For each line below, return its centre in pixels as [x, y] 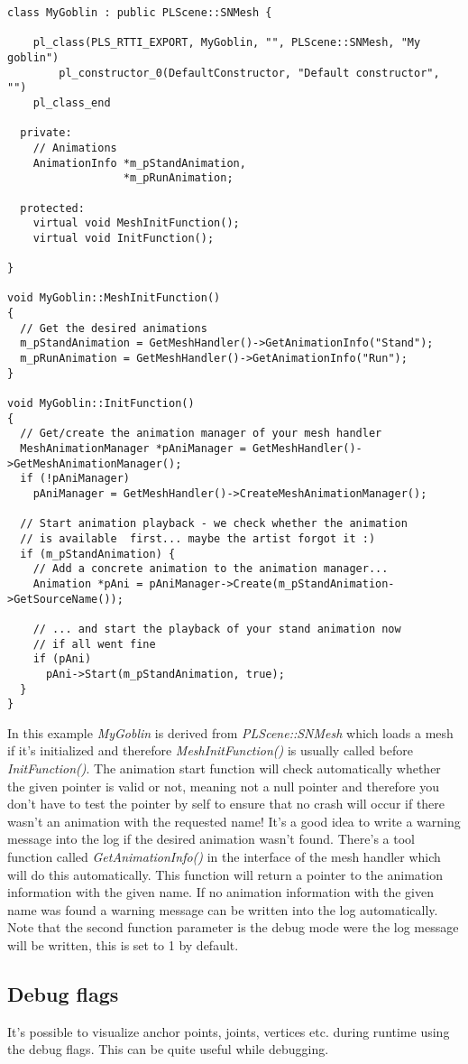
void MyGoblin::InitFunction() [101, 404]
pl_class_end [72, 102]
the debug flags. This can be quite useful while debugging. [168, 1049]
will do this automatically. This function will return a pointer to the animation [225, 874]
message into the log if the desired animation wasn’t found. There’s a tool [211, 839]
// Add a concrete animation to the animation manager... [211, 569]
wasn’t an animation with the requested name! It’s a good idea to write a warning [234, 821]
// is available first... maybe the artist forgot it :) [198, 538]
